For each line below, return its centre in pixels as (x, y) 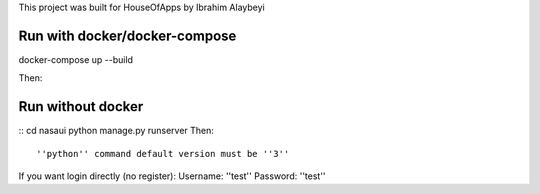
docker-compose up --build (76, 59)
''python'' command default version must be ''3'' (163, 153)
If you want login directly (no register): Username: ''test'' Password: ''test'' (172, 176)
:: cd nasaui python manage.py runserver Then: (116, 131)
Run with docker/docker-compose (127, 35)
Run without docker (81, 106)
